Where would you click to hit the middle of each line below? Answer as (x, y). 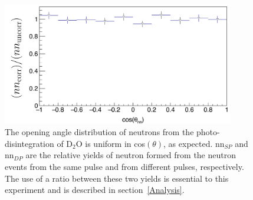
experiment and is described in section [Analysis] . (95, 190)
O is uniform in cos (110, 143)
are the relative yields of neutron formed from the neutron (131, 155)
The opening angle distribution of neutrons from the (99, 132)
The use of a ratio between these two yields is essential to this (117, 178)
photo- (208, 132)
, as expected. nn (194, 143)
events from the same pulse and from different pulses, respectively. (124, 166)
